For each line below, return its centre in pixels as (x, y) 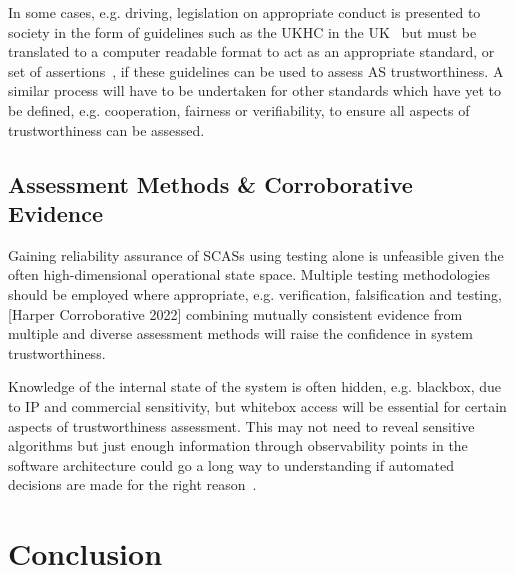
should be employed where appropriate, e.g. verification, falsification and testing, (255, 293)
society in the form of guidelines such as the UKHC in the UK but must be (242, 31)
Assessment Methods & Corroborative (210, 183)
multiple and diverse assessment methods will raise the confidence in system (241, 333)
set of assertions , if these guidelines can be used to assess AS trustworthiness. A (256, 70)
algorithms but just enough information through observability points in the (238, 445)
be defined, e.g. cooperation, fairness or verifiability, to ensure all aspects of (239, 109)
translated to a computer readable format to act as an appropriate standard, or (251, 51)
